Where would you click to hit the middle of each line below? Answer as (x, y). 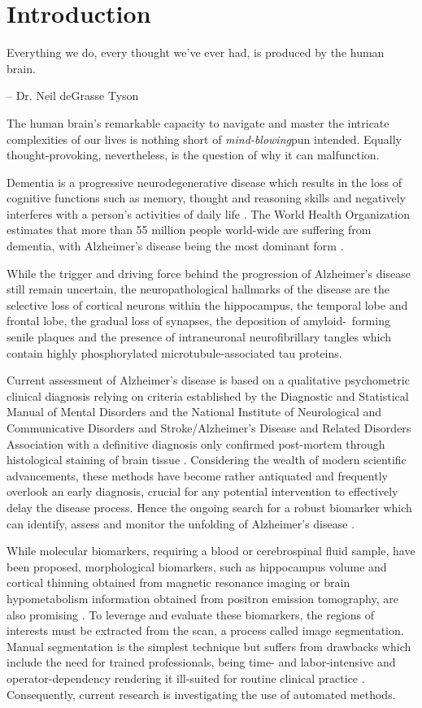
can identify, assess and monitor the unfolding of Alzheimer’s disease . (181, 523)
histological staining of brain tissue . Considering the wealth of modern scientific (207, 460)
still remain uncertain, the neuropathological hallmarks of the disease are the (198, 289)
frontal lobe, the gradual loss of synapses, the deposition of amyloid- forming (198, 321)
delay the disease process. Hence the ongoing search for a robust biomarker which (209, 507)
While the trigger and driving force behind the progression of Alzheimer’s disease (209, 273)
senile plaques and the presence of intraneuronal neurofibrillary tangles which (199, 337)
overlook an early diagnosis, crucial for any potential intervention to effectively (202, 491)
